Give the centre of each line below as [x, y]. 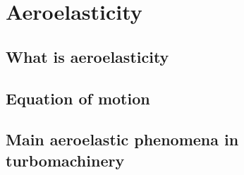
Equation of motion [78, 98]
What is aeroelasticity [87, 56]
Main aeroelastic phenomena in [122, 139]
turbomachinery [65, 160]
